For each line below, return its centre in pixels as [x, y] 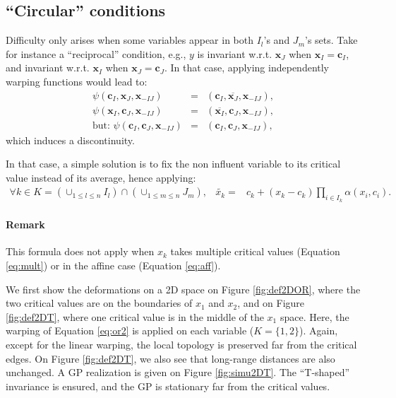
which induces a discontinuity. [70, 140]
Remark [25, 224]
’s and [277, 40]
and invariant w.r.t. [48, 68]
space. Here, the [314, 316]
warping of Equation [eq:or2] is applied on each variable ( [130, 330]
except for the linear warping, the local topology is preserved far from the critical [181, 345]
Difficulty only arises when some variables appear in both [130, 40]
